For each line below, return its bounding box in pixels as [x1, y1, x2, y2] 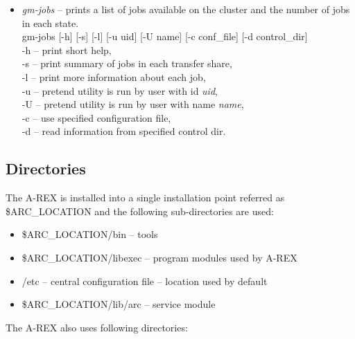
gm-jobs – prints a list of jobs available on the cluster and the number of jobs [21, 2, 350, 16]
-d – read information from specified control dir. [21, 124, 226, 138]
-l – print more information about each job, [21, 69, 206, 84]
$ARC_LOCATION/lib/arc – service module [21, 297, 216, 311]
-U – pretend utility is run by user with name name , [21, 97, 244, 111]
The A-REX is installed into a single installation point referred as [6, 190, 285, 205]
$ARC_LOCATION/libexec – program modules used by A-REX [21, 250, 297, 264]
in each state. [21, 15, 79, 30]
